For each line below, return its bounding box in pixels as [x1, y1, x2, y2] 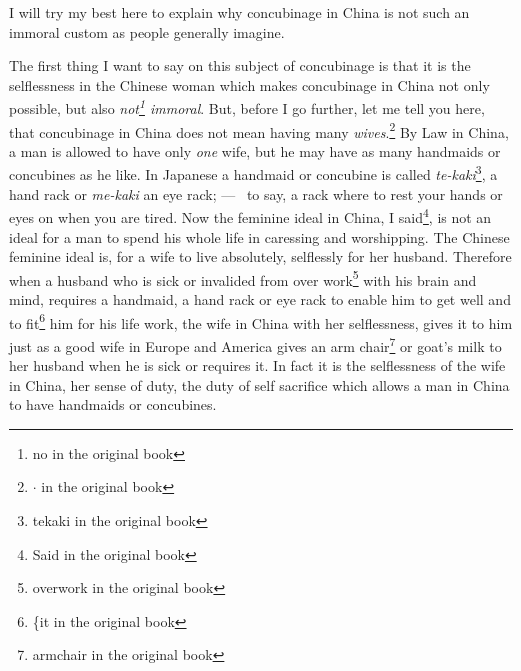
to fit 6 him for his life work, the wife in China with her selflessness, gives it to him [9, 309, 513, 333]
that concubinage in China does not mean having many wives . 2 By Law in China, [9, 118, 509, 142]
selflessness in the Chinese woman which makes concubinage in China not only [9, 74, 490, 95]
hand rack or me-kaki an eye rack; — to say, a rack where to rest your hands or [9, 183, 503, 204]
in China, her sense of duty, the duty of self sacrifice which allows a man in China [9, 374, 510, 395]
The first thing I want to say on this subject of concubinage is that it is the [9, 55, 471, 76]
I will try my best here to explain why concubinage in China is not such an [9, 2, 470, 22]
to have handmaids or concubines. [9, 394, 217, 415]
